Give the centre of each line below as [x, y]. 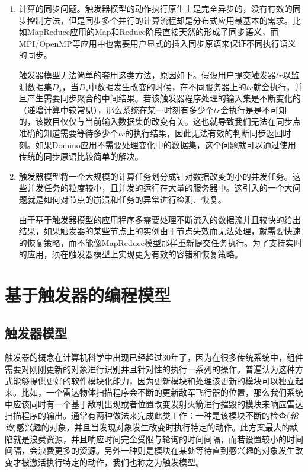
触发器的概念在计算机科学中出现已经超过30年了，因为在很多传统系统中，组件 [154, 357]
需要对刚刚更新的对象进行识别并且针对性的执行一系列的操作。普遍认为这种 [150, 369]
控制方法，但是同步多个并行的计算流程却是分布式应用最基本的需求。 [160, 20]
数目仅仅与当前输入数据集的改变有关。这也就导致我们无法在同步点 [172, 121]
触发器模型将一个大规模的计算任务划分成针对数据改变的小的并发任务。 [155, 176]
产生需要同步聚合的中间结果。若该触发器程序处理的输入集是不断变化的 [164, 98]
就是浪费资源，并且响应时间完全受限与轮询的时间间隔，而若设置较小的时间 [158, 438]
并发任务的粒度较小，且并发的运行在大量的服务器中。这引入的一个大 [160, 188]
